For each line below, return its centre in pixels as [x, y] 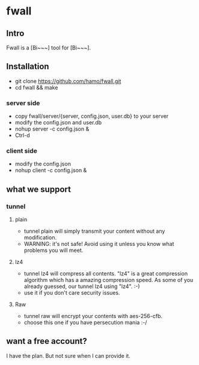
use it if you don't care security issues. [72, 293]
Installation [28, 66]
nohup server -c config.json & [52, 129]
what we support [38, 189]
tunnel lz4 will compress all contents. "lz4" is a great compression [106, 274]
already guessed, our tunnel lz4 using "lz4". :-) [82, 286]
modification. [40, 238]
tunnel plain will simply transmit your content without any [94, 231]
